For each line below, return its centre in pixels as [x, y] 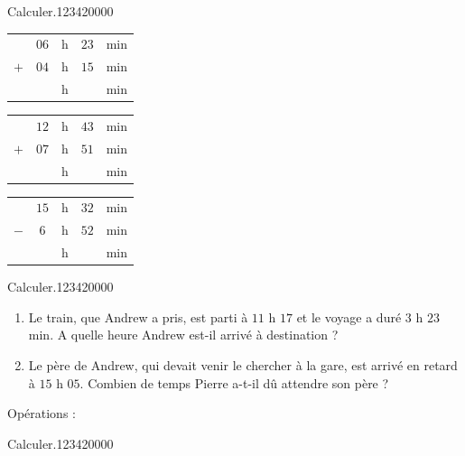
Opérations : [42, 413]
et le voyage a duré [349, 316]
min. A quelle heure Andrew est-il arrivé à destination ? [183, 335]
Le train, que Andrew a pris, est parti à [138, 316]
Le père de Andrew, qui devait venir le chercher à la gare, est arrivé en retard [243, 364]
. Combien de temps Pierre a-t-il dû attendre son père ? [234, 382]
